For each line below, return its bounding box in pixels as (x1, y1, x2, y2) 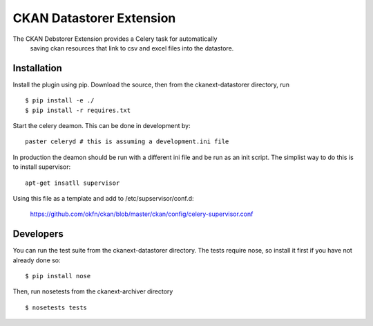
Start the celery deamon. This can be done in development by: (12, 122, 191, 130)
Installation (12, 62, 62, 74)
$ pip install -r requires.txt (25, 106, 131, 114)
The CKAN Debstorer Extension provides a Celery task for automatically (12, 35, 218, 43)
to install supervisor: (12, 163, 71, 171)
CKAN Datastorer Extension (12, 10, 176, 26)
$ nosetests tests (25, 303, 88, 311)
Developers (12, 228, 64, 240)
